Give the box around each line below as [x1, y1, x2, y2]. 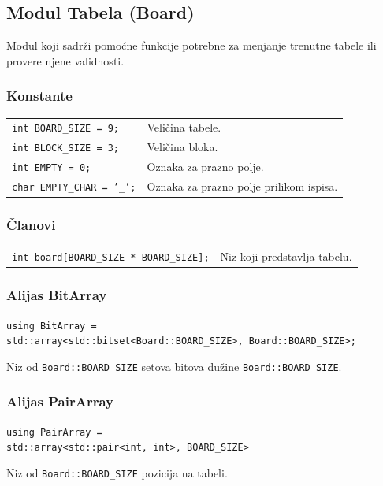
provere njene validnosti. [6, 52, 125, 69]
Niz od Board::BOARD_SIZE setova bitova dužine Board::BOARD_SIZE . [6, 358, 342, 374]
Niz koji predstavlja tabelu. [220, 248, 352, 265]
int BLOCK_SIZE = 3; [12, 143, 120, 154]
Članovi [6, 215, 56, 235]
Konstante [6, 86, 73, 106]
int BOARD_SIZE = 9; [12, 123, 120, 135]
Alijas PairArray [6, 391, 113, 411]
